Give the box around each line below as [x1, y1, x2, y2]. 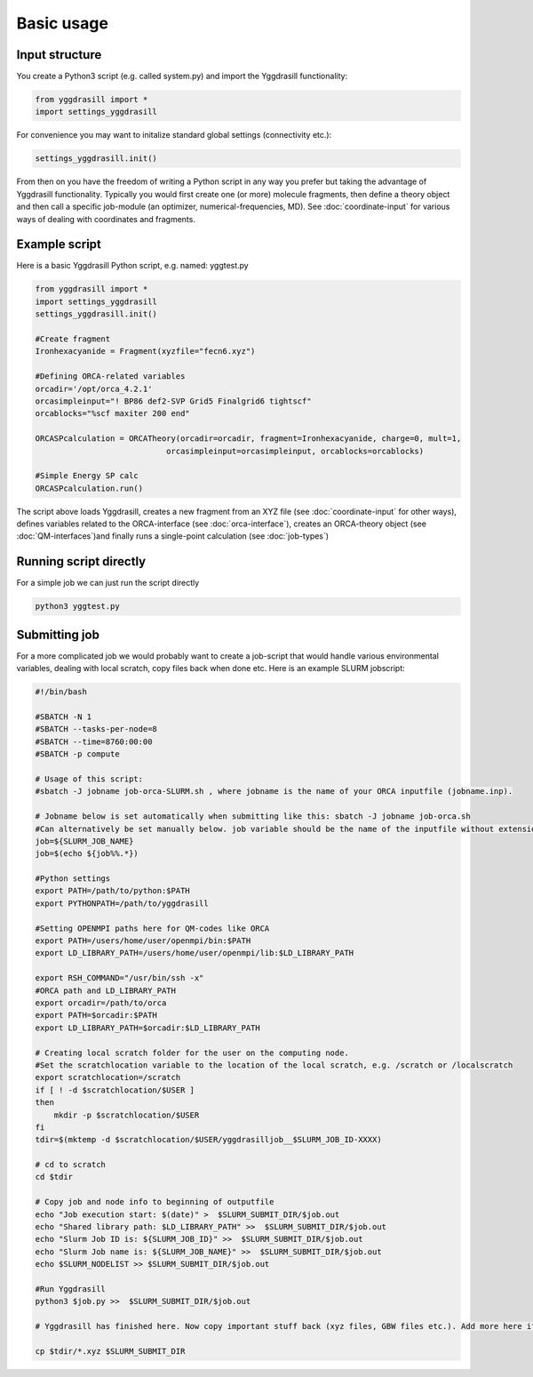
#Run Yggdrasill [35, 1284, 107, 1293]
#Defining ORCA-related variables [35, 372, 186, 381]
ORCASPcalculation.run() [35, 483, 144, 493]
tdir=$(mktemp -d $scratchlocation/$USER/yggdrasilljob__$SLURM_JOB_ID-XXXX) [35, 1134, 382, 1145]
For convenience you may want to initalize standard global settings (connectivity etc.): [16, 130, 332, 140]
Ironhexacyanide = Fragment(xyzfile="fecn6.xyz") [35, 347, 256, 356]
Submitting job [16, 627, 99, 642]
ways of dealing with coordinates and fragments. [16, 213, 195, 224]
